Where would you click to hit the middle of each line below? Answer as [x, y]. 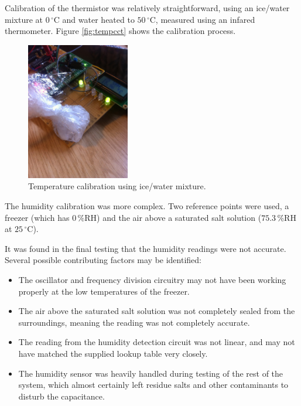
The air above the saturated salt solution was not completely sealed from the [157, 311]
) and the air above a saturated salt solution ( [179, 217]
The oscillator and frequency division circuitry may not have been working [152, 279]
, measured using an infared [205, 19]
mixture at [24, 19]
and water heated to [98, 19]
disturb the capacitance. [61, 396]
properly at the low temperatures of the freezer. [104, 291]
